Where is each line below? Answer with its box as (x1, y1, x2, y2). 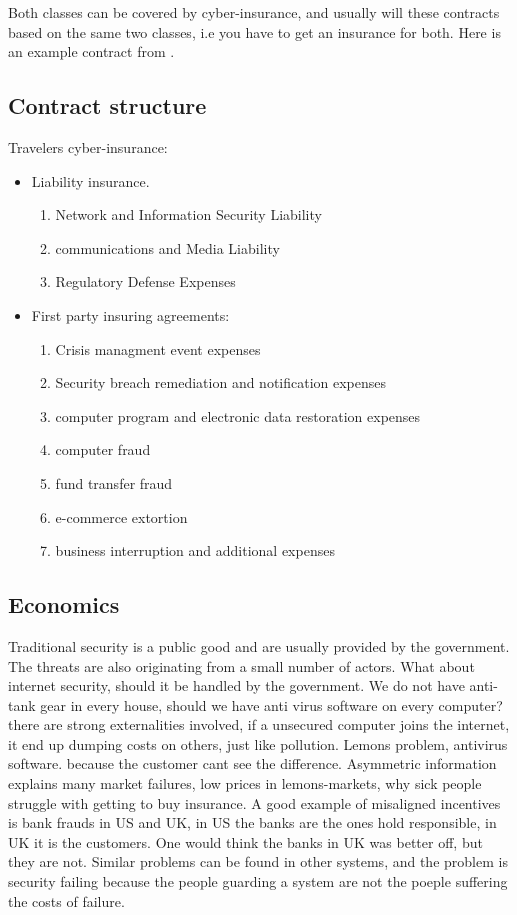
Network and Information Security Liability (55, 204, 322, 225)
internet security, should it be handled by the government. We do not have (8, 675, 465, 696)
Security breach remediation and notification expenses (55, 372, 387, 393)
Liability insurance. (31, 170, 150, 191)
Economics (8, 589, 120, 620)
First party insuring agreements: (31, 304, 230, 325)
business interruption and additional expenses (55, 540, 335, 561)
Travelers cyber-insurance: (8, 136, 168, 157)
